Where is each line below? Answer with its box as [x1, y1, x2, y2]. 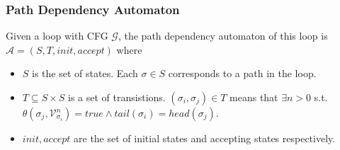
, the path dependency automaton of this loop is [118, 28, 328, 43]
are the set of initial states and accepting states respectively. [74, 131, 336, 145]
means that [229, 90, 278, 104]
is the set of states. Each [32, 66, 138, 81]
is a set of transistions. [68, 90, 166, 104]
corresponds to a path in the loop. [168, 66, 317, 81]
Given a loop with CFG [6, 28, 108, 43]
